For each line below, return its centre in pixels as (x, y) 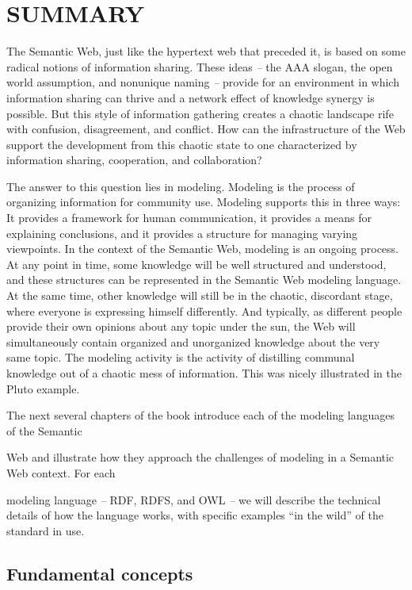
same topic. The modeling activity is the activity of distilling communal (181, 357)
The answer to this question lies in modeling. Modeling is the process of (181, 186)
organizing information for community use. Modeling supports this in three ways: (204, 202)
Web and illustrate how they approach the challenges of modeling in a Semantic (200, 457)
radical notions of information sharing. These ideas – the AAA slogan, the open (200, 66)
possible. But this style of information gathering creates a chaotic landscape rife (200, 113)
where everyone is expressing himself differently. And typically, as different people (204, 310)
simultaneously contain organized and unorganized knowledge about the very (193, 341)
